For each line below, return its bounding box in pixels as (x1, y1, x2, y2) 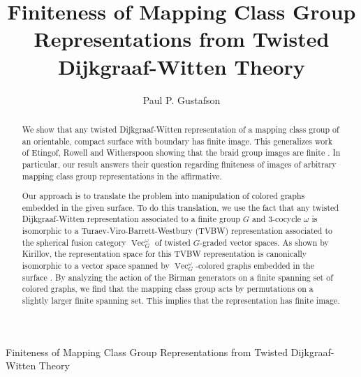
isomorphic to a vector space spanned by (22, 260, 170, 271)
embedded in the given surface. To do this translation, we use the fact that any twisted (22, 201, 339, 213)
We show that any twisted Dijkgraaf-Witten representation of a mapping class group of (22, 123, 339, 135)
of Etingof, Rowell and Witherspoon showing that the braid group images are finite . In (22, 147, 341, 158)
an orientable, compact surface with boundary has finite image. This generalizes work (22, 135, 333, 147)
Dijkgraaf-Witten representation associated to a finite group (22, 213, 240, 225)
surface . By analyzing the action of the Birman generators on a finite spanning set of (22, 271, 333, 283)
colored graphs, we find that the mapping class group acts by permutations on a (22, 283, 314, 295)
